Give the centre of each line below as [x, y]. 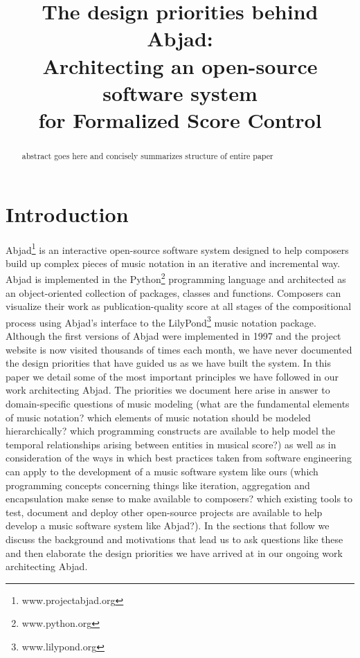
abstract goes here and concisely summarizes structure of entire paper [147, 155]
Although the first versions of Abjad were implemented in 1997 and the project [173, 336]
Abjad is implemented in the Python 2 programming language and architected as [176, 278]
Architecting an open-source [180, 65]
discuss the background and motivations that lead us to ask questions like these [174, 539]
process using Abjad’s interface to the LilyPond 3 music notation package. [161, 321]
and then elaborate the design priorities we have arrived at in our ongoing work [174, 552]
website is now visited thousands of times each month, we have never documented [179, 349]
